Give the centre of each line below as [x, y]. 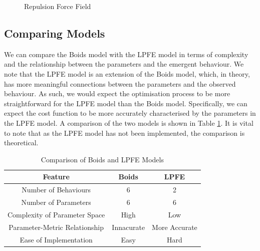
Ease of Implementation [56, 239]
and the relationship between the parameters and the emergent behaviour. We [124, 64]
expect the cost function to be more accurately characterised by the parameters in [130, 113]
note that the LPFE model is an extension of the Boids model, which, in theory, [127, 73]
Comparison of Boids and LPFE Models [102, 159]
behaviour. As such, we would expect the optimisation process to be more [117, 93]
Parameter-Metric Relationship [56, 227]
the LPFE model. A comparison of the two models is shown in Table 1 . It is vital [129, 122]
